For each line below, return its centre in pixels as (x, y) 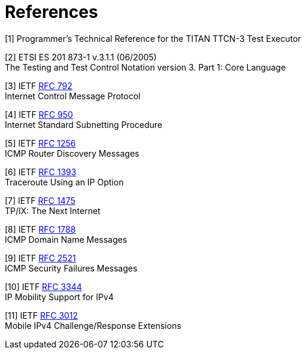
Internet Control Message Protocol (73, 96)
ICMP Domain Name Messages (66, 239)
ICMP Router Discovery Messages (72, 153)
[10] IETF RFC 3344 (43, 286)
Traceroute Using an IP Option (64, 182)
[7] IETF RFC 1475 (40, 200)
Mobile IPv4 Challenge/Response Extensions (93, 325)
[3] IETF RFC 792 (39, 86)
